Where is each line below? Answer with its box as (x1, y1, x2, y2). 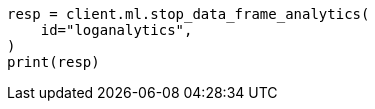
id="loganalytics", (40, 22, 193, 38)
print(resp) (7, 54, 100, 70)
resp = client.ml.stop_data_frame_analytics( (7, 6, 370, 22)
